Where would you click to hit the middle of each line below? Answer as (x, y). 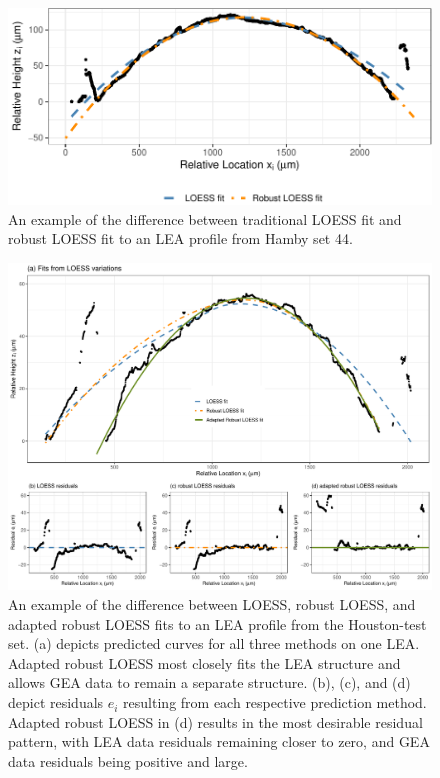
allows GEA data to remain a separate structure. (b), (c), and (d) (209, 682)
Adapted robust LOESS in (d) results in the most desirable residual (215, 721)
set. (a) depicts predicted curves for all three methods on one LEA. (214, 643)
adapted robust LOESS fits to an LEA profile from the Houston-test (217, 623)
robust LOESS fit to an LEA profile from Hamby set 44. (180, 238)
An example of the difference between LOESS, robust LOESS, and (212, 604)
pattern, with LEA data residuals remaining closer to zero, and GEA (219, 741)
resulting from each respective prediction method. (275, 702)
